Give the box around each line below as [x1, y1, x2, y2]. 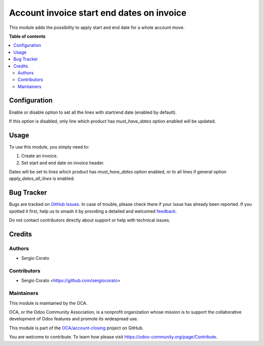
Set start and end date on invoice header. [21, 160, 105, 166]
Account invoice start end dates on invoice [9, 7, 187, 18]
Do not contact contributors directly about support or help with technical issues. [9, 217, 171, 223]
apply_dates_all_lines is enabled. [9, 175, 75, 181]
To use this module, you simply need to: [9, 144, 89, 149]
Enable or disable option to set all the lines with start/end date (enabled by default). [9, 109, 177, 115]
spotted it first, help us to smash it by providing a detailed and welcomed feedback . [9, 208, 177, 214]
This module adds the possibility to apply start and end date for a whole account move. [9, 25, 185, 30]
